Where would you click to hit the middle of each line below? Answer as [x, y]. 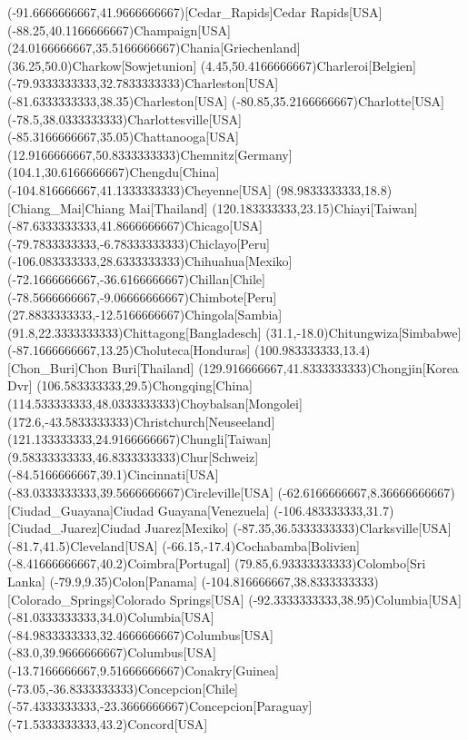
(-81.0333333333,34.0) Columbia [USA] [111, 617]
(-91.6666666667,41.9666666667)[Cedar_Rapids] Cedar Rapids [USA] [195, 12]
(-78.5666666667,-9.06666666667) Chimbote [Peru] [142, 296]
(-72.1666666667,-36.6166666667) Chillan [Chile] [136, 278]
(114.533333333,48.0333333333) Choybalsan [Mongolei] [155, 404]
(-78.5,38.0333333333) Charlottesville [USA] [124, 118]
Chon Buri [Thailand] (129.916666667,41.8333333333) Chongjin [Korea [269, 367]
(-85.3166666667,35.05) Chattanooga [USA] [123, 137]
